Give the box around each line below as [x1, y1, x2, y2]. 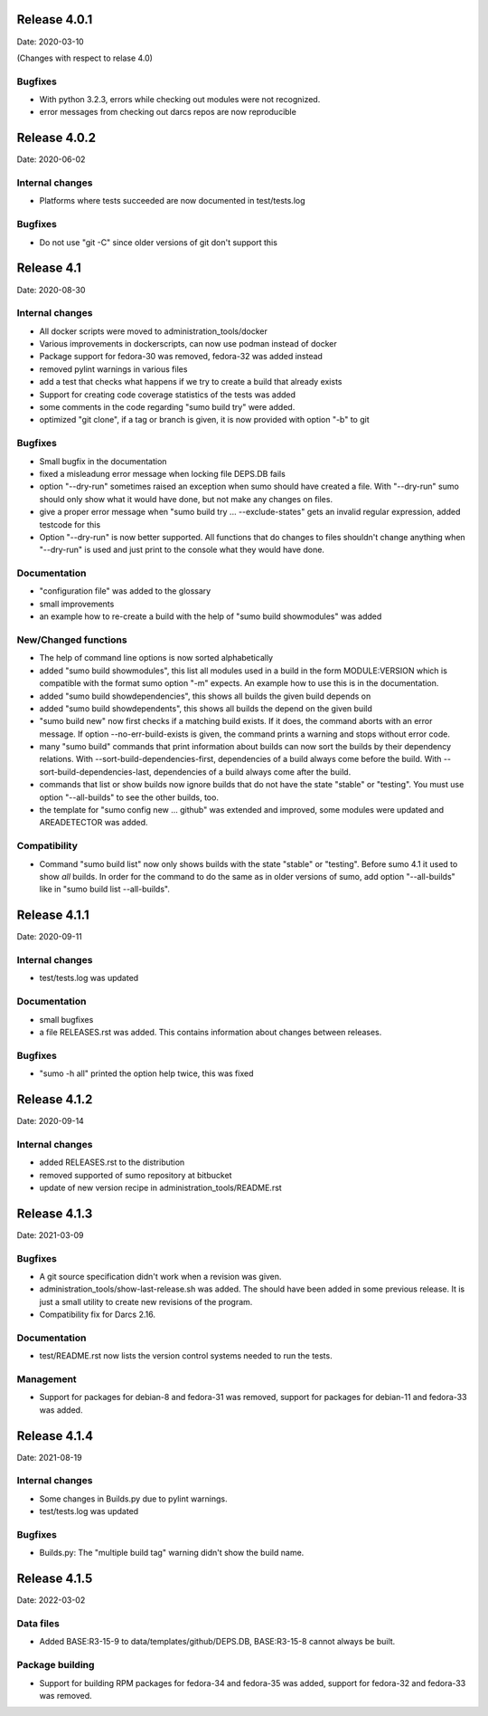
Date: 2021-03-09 [16, 1229, 85, 1240]
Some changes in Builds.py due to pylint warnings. [39, 1493, 228, 1504]
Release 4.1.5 [16, 1571, 93, 1587]
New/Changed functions [16, 634, 127, 646]
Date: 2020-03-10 [16, 36, 85, 47]
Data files [16, 1617, 61, 1630]
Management [16, 1373, 77, 1386]
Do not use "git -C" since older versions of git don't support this [39, 236, 277, 248]
